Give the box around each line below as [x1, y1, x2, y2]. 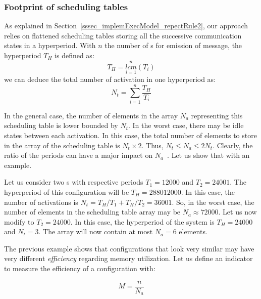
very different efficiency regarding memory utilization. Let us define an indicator [4, 253, 253, 264]
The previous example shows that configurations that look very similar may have [4, 243, 254, 253]
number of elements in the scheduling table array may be [4, 206, 181, 217]
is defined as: [55, 50, 94, 60]
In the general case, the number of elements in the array [4, 110, 178, 120]
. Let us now [218, 206, 257, 217]
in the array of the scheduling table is [4, 140, 120, 150]
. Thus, [141, 140, 164, 150]
